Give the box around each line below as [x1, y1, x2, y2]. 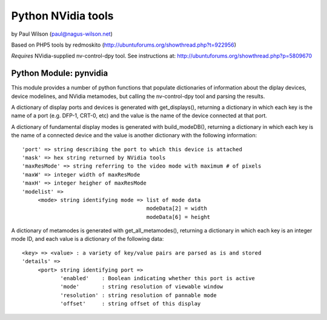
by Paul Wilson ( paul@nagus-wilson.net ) [11, 30, 113, 38]
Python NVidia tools [11, 9, 114, 22]
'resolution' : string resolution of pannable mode [60, 292, 217, 299]
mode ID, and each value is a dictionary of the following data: [11, 235, 164, 243]
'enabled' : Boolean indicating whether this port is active [60, 275, 256, 282]
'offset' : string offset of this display [60, 300, 201, 307]
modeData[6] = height [146, 214, 211, 220]
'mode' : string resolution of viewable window [60, 283, 223, 290]
